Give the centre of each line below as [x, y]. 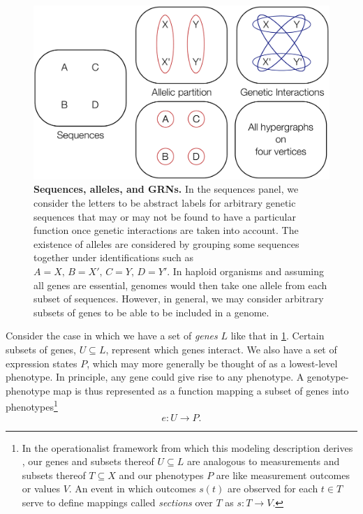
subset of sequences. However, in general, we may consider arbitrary [179, 299]
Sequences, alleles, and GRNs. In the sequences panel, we [166, 189]
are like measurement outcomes [283, 475]
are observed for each [273, 489]
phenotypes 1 [32, 405]
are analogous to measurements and [263, 461]
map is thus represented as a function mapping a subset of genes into [201, 390]
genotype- [328, 377]
